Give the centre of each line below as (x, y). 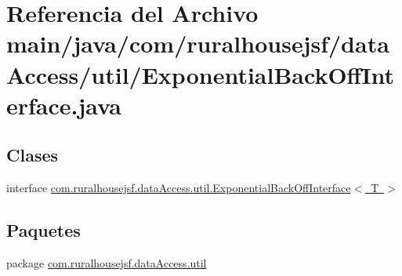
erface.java (64, 105)
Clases (33, 155)
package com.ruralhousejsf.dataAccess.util (107, 262)
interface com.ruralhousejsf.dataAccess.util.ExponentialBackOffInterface (179, 188)
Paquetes (43, 230)
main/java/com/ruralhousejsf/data (198, 44)
